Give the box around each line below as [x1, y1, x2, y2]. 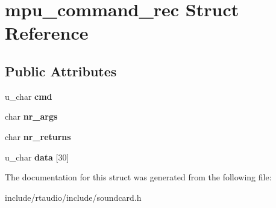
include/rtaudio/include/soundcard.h [5, 191, 142, 203]
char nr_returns [5, 130, 71, 142]
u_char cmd [5, 90, 52, 102]
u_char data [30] [5, 150, 69, 163]
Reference [5, 20, 89, 45]
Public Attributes [5, 61, 117, 80]
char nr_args [5, 110, 58, 123]
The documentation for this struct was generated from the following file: [5, 171, 272, 183]
